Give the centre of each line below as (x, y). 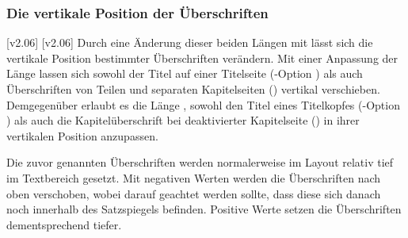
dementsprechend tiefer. (64, 224)
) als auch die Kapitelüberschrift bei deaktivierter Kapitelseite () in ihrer (183, 120)
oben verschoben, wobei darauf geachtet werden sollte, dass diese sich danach (194, 193)
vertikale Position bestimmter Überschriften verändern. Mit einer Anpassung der (202, 58)
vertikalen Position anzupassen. (82, 135)
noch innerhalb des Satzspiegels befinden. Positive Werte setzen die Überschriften (204, 209)
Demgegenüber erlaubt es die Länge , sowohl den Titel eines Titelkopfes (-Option (203, 104)
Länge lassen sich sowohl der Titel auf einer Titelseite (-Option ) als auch (185, 73)
